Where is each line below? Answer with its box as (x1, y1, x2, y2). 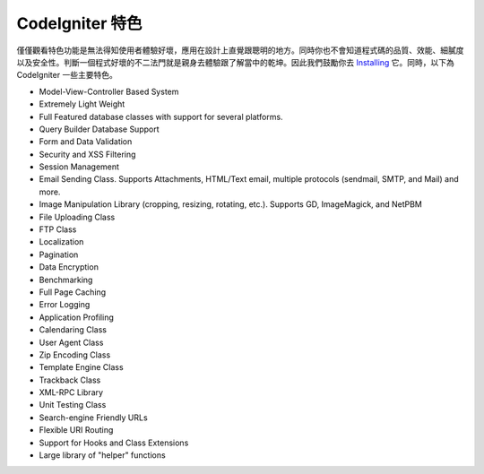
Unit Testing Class (39, 400, 107, 410)
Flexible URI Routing (39, 425, 114, 435)
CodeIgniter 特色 (16, 13, 143, 33)
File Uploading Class (39, 211, 116, 222)
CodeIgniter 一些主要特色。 (16, 70, 118, 81)
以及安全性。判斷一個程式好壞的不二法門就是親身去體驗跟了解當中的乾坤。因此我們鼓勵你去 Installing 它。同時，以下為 (16, 56, 454, 67)
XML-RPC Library (39, 387, 103, 398)
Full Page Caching (39, 287, 107, 297)
